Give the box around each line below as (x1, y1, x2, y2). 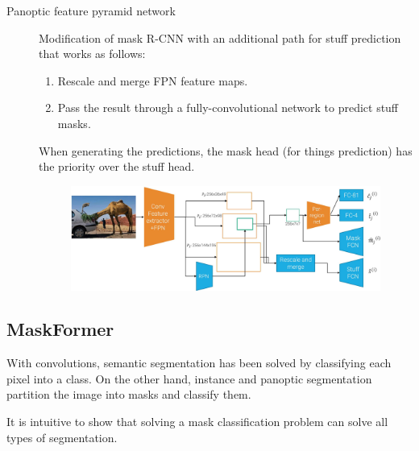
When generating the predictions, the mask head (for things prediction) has (39, 142, 413, 159)
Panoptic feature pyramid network (6, 2, 176, 19)
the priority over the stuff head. (39, 158, 195, 175)
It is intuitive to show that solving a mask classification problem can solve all (6, 413, 388, 430)
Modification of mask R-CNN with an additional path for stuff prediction (39, 29, 401, 46)
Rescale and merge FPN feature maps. (57, 72, 248, 89)
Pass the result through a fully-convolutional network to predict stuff (57, 99, 399, 116)
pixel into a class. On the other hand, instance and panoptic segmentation (6, 370, 372, 387)
